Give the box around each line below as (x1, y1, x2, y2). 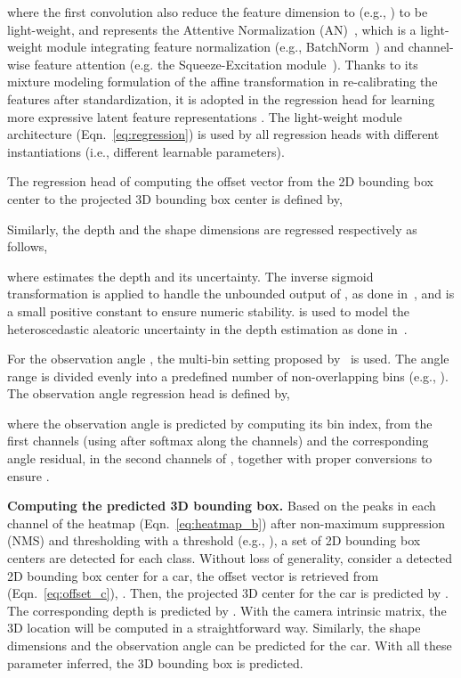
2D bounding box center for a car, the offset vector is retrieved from (7, 566, 379, 584)
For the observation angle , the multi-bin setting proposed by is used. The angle (7, 349, 449, 368)
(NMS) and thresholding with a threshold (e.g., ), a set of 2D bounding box (7, 531, 421, 550)
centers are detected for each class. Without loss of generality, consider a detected (7, 549, 452, 568)
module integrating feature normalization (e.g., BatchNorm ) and (46, 37, 405, 56)
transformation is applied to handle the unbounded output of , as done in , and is (7, 284, 455, 303)
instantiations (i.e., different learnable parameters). (7, 142, 285, 160)
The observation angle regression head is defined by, (7, 384, 290, 403)
